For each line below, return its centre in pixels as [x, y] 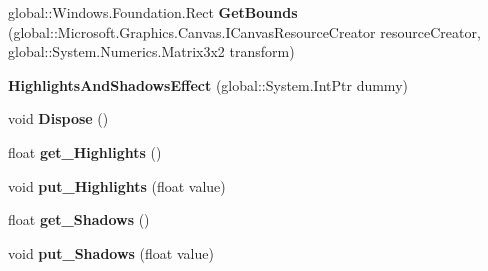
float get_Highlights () [85, 151]
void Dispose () [58, 118]
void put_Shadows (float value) [111, 252]
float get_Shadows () [79, 219]
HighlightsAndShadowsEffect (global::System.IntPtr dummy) [208, 84]
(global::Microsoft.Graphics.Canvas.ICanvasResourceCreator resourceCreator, [244, 31]
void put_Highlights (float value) [117, 185]
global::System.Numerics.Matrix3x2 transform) [151, 51]
